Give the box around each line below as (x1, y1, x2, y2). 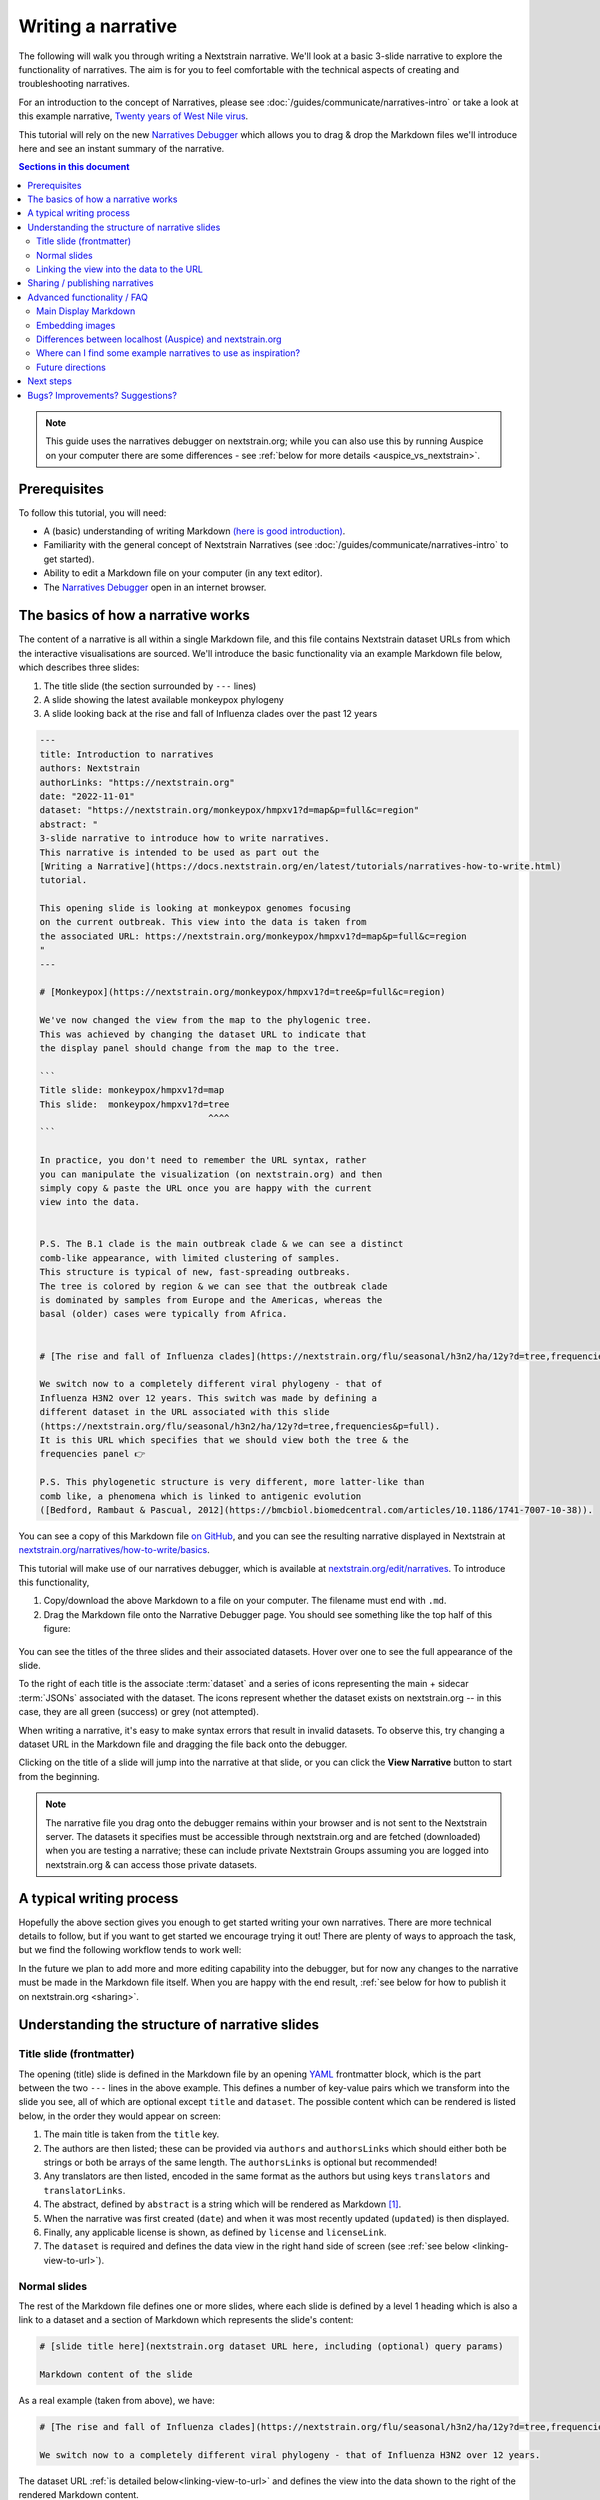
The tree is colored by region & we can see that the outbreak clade (39, 1280, 388, 1292)
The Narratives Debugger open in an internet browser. (43, 581, 267, 593)
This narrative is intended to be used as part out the (39, 846, 320, 858)
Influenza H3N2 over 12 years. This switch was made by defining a (39, 1392, 378, 1404)
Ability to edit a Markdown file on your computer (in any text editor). (43, 567, 324, 579)
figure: (43, 1623, 71, 1635)
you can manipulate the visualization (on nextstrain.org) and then (39, 1168, 383, 1180)
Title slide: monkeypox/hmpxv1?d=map (39, 1085, 225, 1096)
